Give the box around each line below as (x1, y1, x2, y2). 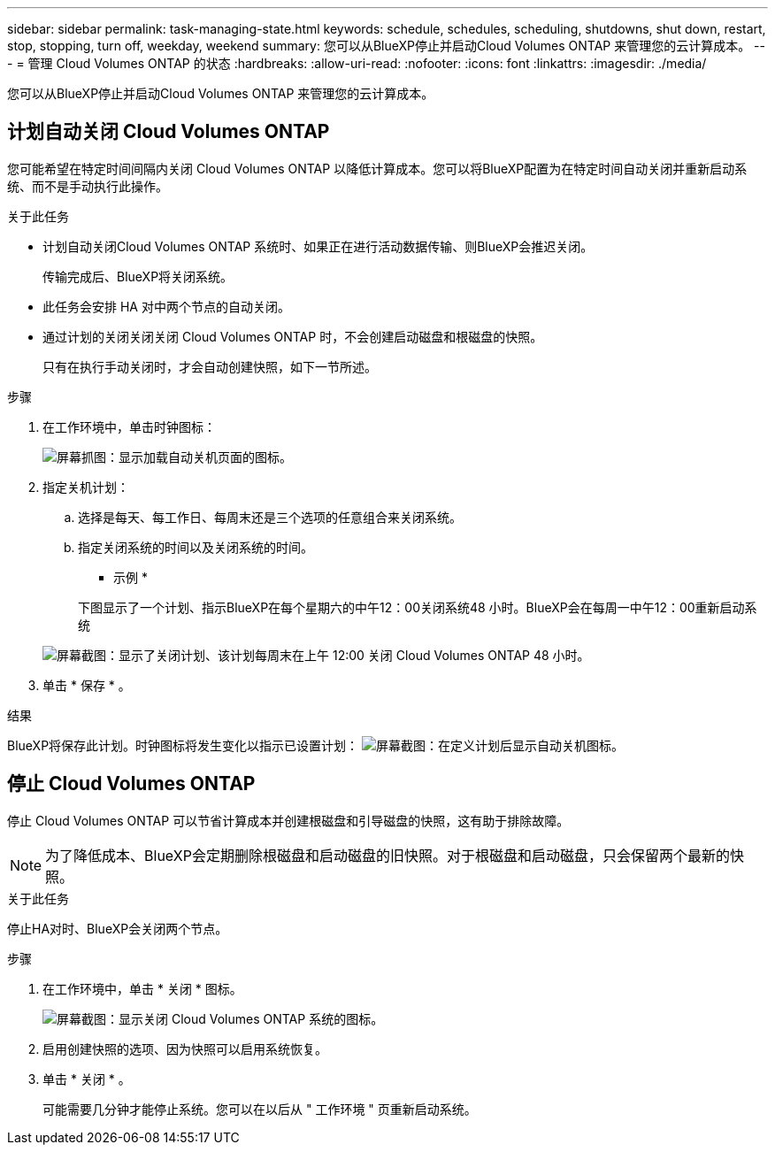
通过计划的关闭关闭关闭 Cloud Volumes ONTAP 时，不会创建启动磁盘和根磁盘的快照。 (42, 328, 543, 344)
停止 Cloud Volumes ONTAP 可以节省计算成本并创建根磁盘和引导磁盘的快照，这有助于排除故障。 (7, 812, 570, 828)
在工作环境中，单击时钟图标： (42, 419, 216, 434)
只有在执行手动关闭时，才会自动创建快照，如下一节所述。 (42, 358, 377, 374)
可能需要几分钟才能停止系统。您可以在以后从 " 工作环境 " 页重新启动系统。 (42, 1101, 477, 1117)
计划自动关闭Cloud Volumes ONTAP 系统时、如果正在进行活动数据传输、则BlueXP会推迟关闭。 (42, 238, 594, 254)
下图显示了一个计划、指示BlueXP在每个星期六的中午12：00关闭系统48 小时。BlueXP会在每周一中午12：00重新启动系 (78, 599, 757, 615)
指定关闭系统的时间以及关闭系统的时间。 (78, 539, 313, 555)
